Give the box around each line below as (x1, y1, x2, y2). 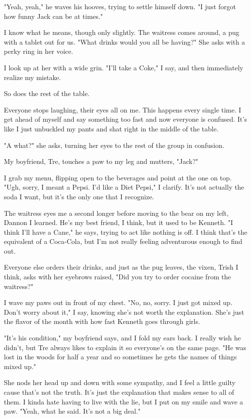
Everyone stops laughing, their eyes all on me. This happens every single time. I (4, 104, 241, 114)
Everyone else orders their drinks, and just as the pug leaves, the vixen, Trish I (4, 262, 238, 272)
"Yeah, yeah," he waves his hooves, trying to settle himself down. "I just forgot (4, 1, 236, 11)
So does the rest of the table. (4, 88, 90, 98)
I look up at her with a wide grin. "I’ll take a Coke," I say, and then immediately (4, 62, 244, 72)
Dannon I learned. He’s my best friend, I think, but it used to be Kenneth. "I (4, 217, 233, 227)
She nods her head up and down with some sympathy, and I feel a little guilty (4, 377, 235, 387)
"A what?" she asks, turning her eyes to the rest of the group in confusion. (4, 140, 224, 150)
